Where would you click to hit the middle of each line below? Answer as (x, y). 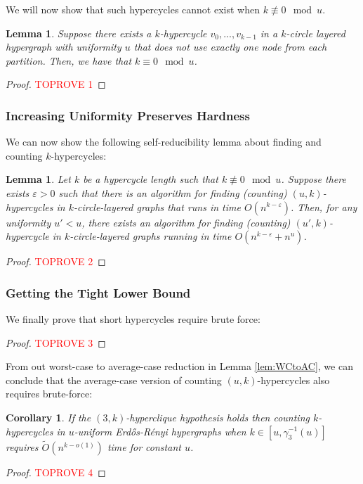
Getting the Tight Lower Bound (98, 292)
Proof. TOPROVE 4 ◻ (56, 472)
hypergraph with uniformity (64, 47)
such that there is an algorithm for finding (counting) (173, 192)
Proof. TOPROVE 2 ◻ (56, 261)
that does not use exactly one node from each (230, 47)
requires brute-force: (49, 394)
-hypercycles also (293, 380)
